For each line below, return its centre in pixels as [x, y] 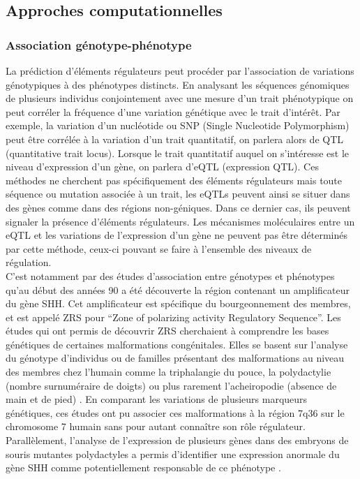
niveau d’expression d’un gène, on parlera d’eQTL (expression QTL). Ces [162, 167]
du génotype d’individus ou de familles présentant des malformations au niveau [175, 358]
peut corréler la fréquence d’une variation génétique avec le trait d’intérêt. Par [173, 111]
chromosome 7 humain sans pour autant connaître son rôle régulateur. [156, 426]
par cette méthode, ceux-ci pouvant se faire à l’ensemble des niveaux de [159, 248]
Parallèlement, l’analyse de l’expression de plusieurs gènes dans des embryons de [177, 440]
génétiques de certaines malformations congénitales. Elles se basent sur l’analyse [177, 344]
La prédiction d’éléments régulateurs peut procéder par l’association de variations [180, 71]
